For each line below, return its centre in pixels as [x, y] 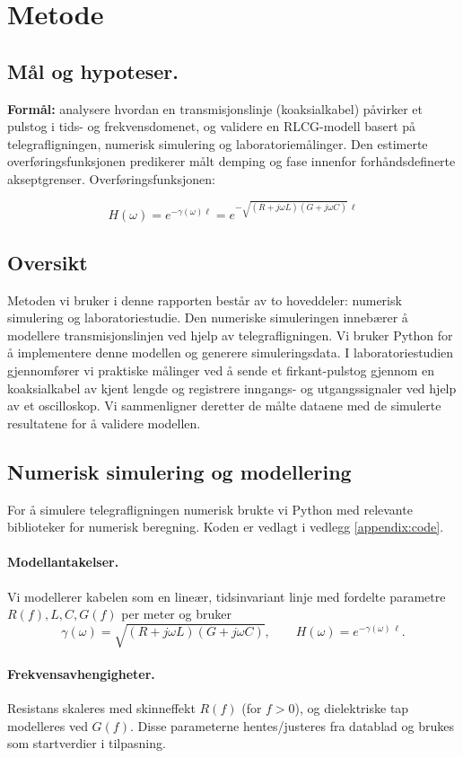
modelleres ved [48, 725]
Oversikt [48, 262]
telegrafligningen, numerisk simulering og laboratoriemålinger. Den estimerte [218, 143]
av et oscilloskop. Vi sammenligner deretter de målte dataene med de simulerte [224, 405]
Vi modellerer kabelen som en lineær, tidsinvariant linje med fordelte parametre [227, 596]
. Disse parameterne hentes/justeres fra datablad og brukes [292, 725]
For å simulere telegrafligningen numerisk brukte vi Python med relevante [210, 509]
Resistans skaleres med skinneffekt [101, 708]
